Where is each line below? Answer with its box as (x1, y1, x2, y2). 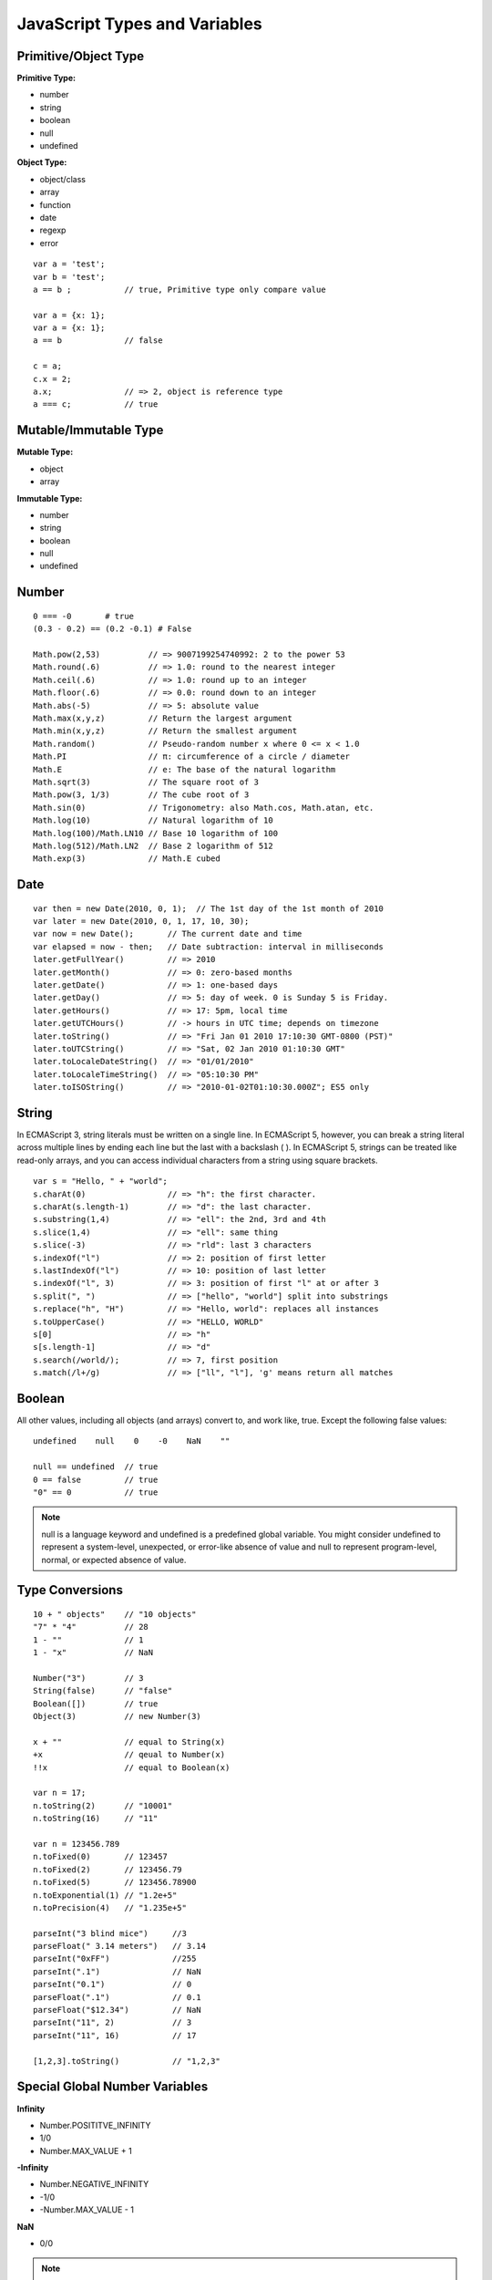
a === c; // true (33, 399, 159, 409)
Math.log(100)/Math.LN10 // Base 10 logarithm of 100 (33, 828, 278, 838)
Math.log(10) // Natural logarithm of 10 (33, 815, 273, 825)
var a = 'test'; (33, 259, 106, 269)
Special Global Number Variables (16, 2079, 209, 2095)
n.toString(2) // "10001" (33, 1800, 173, 1810)
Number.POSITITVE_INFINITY (39, 2119, 151, 2130)
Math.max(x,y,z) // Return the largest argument (33, 713, 293, 723)
